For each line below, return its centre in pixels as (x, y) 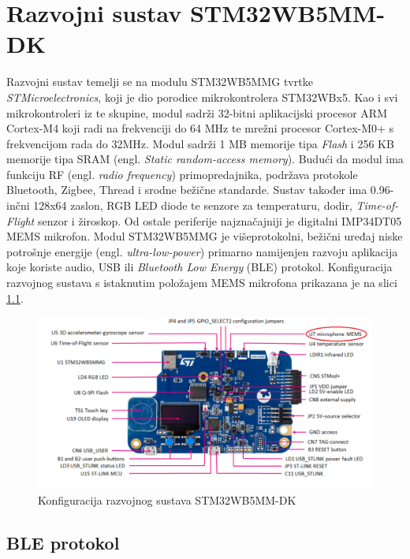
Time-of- (377, 205)
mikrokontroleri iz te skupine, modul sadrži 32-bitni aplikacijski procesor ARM (197, 112)
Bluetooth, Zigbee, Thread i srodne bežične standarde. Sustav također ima (187, 190)
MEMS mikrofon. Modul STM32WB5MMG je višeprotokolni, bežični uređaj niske (205, 236)
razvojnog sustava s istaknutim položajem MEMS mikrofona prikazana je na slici (202, 283)
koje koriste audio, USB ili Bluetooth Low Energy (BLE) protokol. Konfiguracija (199, 267)
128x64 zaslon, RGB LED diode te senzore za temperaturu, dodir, (193, 205)
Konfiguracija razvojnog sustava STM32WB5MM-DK (167, 499)
